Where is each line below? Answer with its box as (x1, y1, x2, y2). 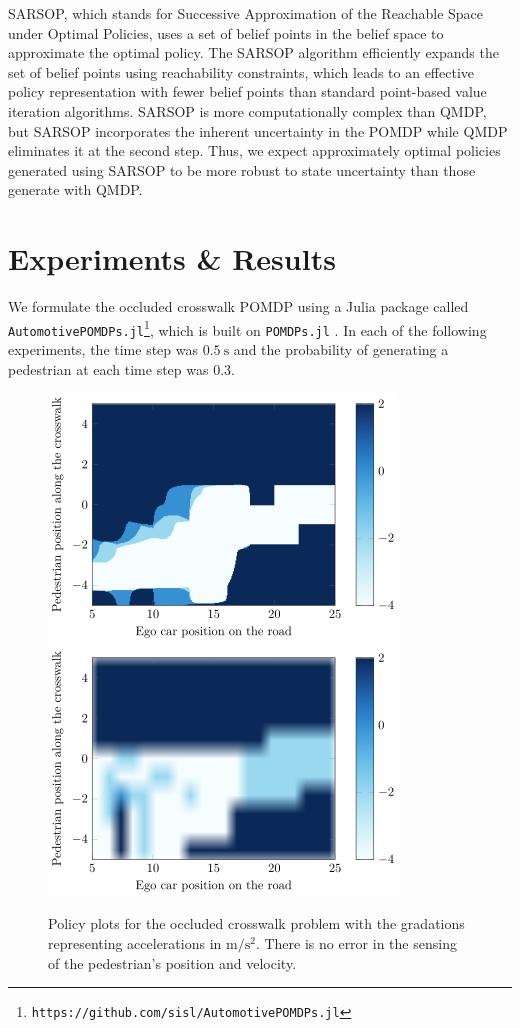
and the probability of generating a (233, 338, 449, 359)
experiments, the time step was (8, 338, 199, 359)
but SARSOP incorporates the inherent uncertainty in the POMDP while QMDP (8, 120, 508, 141)
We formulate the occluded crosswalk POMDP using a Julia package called (8, 296, 469, 317)
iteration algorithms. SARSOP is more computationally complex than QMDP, (8, 100, 487, 121)
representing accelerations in (48, 932, 222, 953)
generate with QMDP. (8, 179, 143, 200)
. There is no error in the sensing (255, 932, 457, 953)
